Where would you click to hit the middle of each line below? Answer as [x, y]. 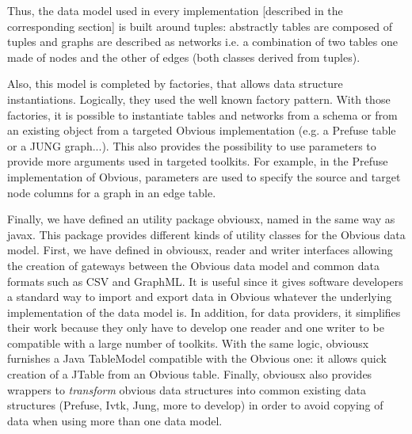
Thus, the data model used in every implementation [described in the [175, 10]
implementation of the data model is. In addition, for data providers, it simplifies [204, 312]
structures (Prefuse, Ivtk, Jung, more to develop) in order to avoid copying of [195, 405]
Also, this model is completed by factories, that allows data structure [175, 84]
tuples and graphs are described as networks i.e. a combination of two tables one [202, 42]
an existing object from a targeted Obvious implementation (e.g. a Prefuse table [202, 130]
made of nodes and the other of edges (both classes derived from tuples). [184, 57]
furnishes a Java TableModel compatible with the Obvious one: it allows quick [197, 358]
